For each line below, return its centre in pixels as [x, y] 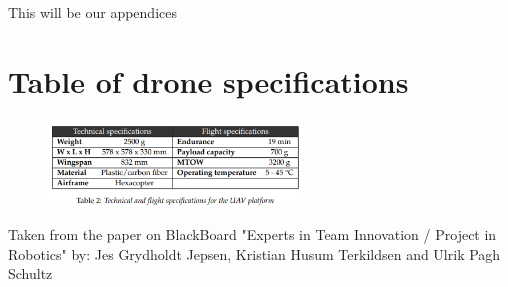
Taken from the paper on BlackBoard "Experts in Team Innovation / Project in [252, 234]
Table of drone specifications [208, 80]
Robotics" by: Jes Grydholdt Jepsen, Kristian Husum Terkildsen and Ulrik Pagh [254, 253]
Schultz [30, 273]
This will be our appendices [92, 12]
